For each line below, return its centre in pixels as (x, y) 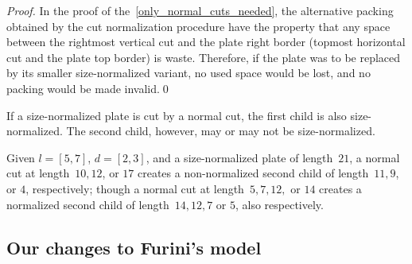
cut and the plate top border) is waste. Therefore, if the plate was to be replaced (204, 57)
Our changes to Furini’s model (134, 247)
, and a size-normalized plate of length (239, 157)
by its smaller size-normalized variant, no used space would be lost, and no (189, 73)
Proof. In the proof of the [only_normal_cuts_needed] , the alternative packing (200, 10)
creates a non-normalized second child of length (253, 173)
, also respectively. (279, 204)
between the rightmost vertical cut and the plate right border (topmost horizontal (206, 42)
